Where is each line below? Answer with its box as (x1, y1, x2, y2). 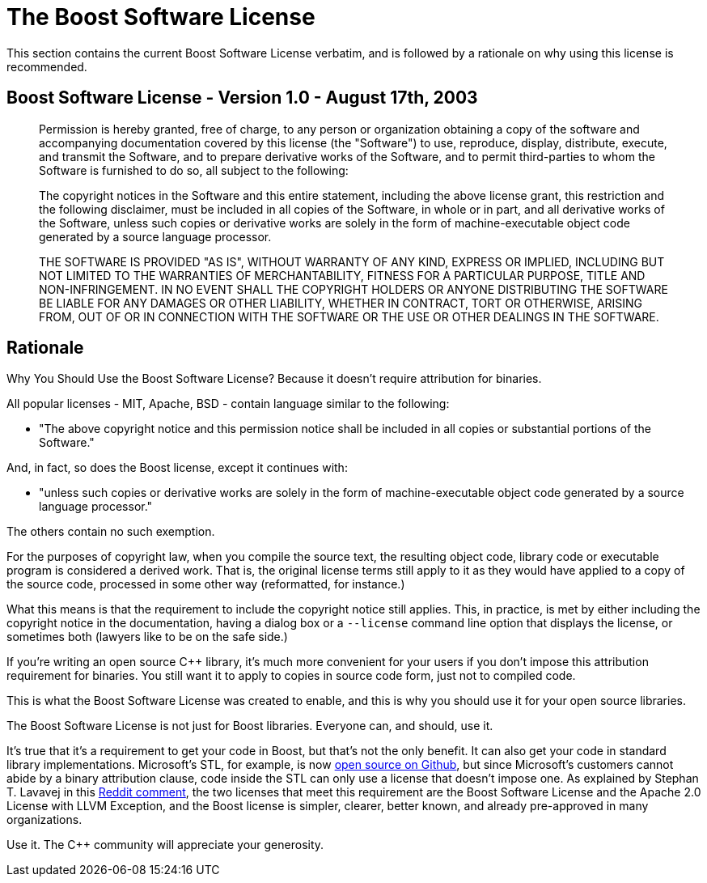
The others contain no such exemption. (6, 524, 215, 539)
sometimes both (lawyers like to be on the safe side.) (6, 630, 288, 644)
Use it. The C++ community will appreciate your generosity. (6, 838, 324, 852)
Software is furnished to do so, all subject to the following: (39, 163, 349, 177)
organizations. (6, 813, 83, 827)
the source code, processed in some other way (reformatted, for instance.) (6, 577, 405, 592)
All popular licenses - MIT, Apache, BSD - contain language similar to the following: (6, 397, 450, 411)
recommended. (6, 59, 87, 74)
